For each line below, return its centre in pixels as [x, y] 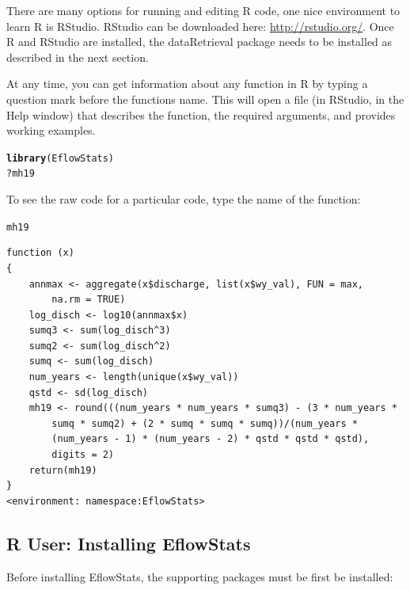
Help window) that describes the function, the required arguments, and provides [201, 114]
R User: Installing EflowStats [129, 543]
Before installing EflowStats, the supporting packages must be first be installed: [200, 576]
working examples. [51, 130]
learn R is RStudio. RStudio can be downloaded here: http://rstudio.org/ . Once [200, 26]
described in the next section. [78, 57]
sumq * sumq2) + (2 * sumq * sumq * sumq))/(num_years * [205, 423]
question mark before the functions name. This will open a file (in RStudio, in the [205, 99]
